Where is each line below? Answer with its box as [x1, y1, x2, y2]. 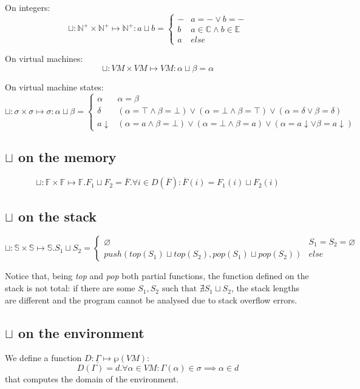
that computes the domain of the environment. [5, 373, 179, 385]
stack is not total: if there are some [5, 282, 135, 294]
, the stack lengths [231, 282, 300, 294]
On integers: [5, 1, 50, 13]
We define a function [5, 351, 82, 364]
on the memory [18, 147, 117, 166]
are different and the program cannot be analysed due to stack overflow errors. [5, 293, 297, 306]
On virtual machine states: [5, 80, 104, 93]
